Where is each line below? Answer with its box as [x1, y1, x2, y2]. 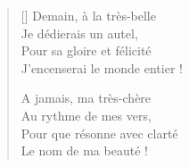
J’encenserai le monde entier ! [21, 58, 183, 77]
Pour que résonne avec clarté [21, 123, 178, 142]
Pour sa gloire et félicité [21, 41, 152, 60]
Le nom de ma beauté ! [21, 141, 148, 160]
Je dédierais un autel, [21, 23, 138, 42]
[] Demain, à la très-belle [21, 6, 156, 24]
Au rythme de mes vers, [21, 105, 152, 124]
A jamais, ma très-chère [21, 88, 152, 107]
